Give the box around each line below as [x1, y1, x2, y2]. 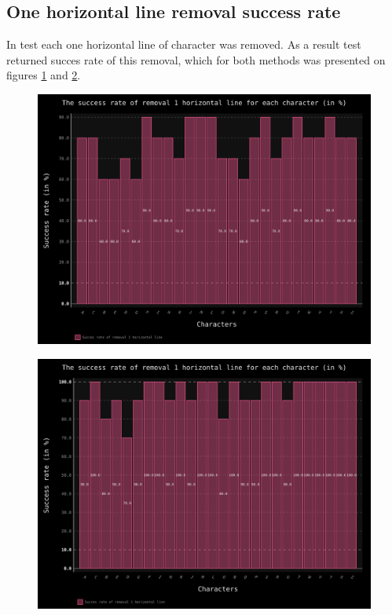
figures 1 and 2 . [6, 67, 81, 83]
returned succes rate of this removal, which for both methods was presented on [6, 51, 386, 68]
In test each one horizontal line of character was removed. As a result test [6, 36, 361, 53]
